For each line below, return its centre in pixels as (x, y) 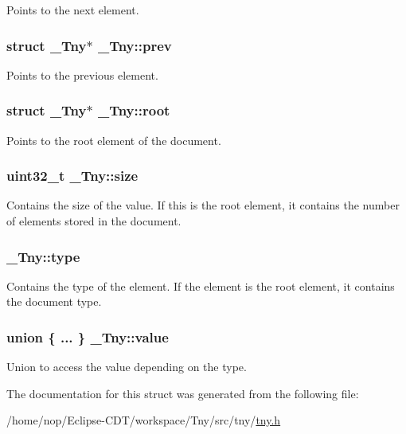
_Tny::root (134, 110)
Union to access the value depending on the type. (127, 367)
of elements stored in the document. (94, 221)
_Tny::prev (135, 45)
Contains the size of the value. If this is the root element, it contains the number (203, 205)
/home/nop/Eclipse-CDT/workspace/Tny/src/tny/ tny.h (144, 420)
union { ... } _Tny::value (88, 336)
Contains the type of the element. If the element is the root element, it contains (201, 285)
